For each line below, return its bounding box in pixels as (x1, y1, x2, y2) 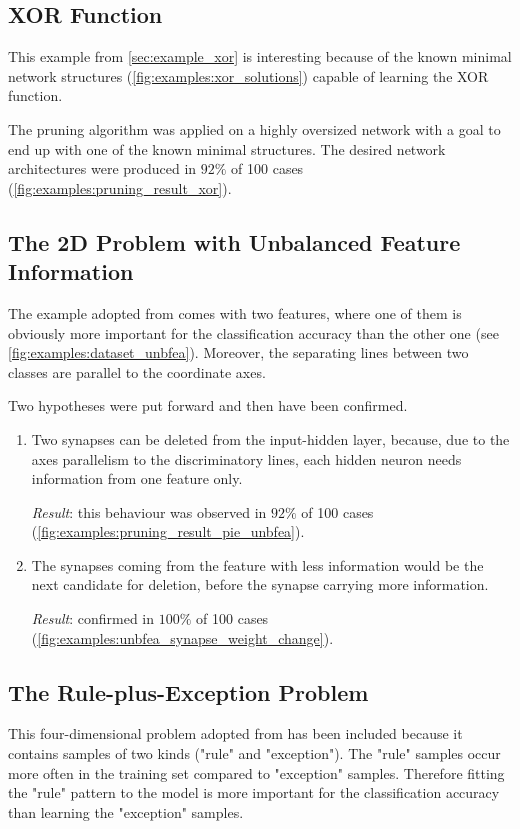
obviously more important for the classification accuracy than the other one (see (8, 322, 499, 343)
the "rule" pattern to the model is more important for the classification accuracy (8, 782, 500, 803)
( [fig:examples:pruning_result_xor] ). (8, 177, 232, 198)
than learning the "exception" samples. (8, 801, 244, 822)
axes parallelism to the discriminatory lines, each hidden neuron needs (31, 448, 462, 469)
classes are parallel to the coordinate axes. (8, 361, 266, 382)
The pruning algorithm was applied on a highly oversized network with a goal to (8, 118, 501, 139)
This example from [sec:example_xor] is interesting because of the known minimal (8, 46, 512, 67)
